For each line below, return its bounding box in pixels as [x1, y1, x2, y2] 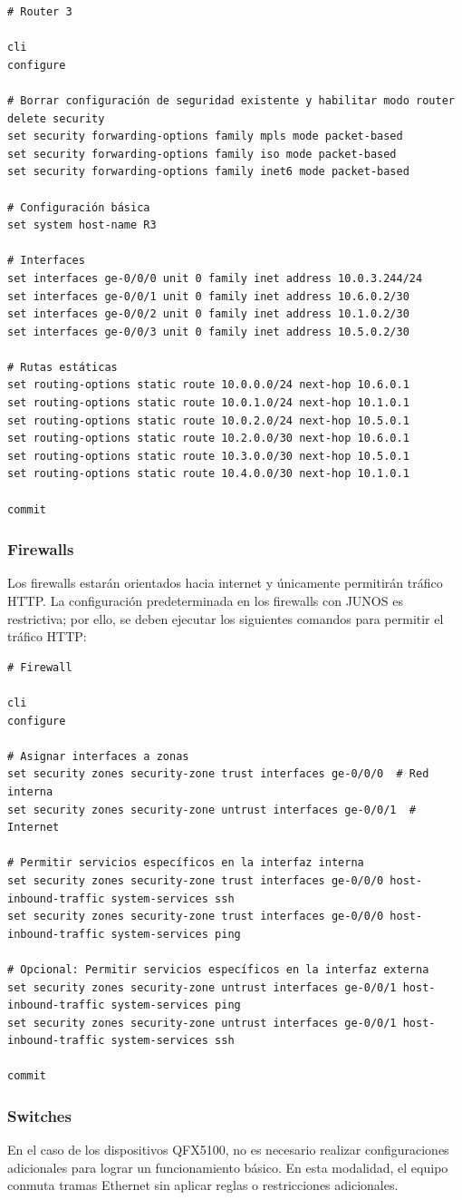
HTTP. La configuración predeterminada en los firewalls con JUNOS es [7, 591, 403, 610]
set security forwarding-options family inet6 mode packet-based [7, 165, 409, 179]
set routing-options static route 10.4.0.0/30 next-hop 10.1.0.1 [7, 467, 409, 481]
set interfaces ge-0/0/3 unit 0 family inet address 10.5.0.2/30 [7, 325, 409, 338]
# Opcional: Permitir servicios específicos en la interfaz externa [7, 962, 429, 976]
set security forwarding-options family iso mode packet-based [7, 147, 397, 161]
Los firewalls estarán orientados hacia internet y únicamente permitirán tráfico [7, 573, 443, 592]
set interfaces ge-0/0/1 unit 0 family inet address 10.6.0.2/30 [7, 289, 409, 303]
